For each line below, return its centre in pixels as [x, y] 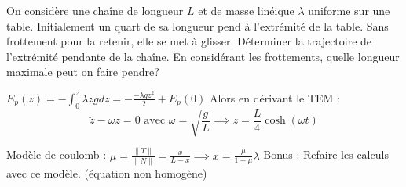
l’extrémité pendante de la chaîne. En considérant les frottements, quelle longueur [203, 56]
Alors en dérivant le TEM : [274, 97]
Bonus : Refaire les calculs [326, 155]
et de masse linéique [246, 10]
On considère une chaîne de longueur [95, 10]
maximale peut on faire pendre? [83, 72]
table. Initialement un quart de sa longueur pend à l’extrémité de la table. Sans [198, 25]
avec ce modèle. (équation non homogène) [107, 173]
